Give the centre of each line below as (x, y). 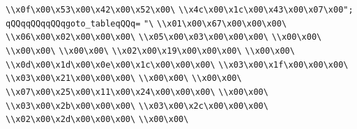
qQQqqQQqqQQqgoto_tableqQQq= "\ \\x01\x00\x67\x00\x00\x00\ (146, 23)
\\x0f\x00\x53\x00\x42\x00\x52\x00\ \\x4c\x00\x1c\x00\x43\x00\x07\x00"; (180, 10)
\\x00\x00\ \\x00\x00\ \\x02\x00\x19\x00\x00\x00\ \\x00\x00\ (150, 51)
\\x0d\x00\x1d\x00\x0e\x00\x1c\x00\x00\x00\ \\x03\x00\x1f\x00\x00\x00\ (177, 64)
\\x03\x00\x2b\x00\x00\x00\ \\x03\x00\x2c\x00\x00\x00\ (137, 106)
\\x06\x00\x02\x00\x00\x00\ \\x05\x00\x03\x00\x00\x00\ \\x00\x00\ (164, 37)
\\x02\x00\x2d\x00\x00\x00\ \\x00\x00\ (97, 120)
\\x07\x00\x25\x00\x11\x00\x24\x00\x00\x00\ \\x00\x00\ (137, 92)
